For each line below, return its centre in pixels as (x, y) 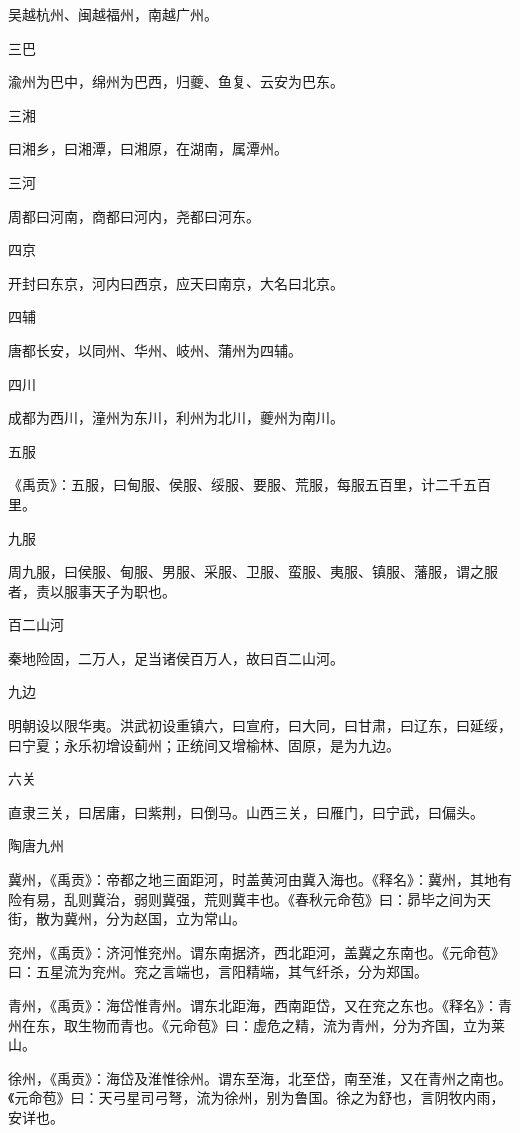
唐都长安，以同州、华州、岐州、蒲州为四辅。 (155, 349)
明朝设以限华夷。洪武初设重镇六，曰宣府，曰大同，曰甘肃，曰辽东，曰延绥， (260, 725)
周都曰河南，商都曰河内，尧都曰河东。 (134, 215)
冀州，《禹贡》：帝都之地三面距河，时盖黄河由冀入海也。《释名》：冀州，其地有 (260, 879)
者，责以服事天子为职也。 (92, 590)
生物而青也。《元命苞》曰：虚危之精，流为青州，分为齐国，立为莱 (291, 1024)
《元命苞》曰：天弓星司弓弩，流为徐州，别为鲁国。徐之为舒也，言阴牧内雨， (256, 1097)
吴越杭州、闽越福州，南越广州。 (113, 14)
